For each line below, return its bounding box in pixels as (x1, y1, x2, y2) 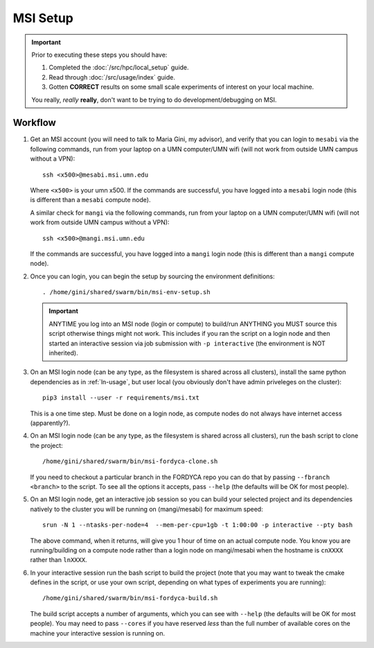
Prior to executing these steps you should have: (31, 51, 168, 59)
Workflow (12, 117, 57, 129)
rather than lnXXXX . (30, 556, 87, 564)
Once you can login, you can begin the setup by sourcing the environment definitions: (30, 272, 275, 280)
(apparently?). (30, 419, 71, 427)
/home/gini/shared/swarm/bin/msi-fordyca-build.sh (42, 594, 218, 602)
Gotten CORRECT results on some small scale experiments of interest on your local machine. (48, 83, 314, 91)
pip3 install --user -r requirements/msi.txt (42, 394, 200, 402)
